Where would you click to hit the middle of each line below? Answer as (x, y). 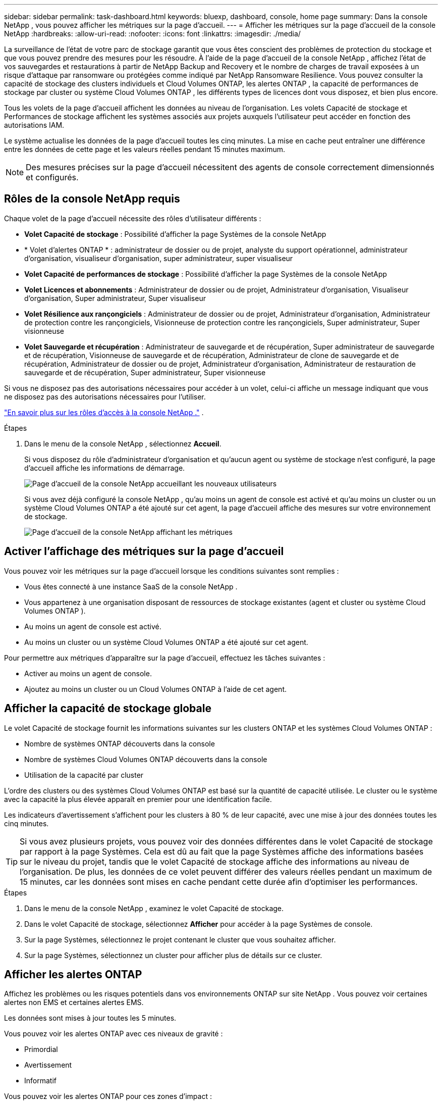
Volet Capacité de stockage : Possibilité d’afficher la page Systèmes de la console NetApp (175, 234)
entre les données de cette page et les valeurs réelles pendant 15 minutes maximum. (145, 149)
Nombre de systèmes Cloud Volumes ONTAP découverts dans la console (146, 759)
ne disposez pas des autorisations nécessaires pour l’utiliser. (105, 396)
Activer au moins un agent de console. (88, 673)
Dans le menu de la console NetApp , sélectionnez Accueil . (123, 443)
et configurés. (52, 177)
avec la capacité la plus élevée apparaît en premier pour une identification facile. (138, 799)
